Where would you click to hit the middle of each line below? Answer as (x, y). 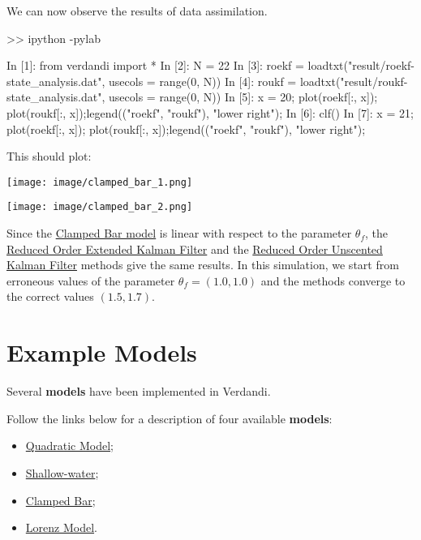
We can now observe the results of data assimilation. (137, 11)
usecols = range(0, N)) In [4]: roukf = (203, 81)
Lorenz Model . (61, 527)
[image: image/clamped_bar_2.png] (100, 207)
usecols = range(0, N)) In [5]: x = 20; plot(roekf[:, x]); (243, 97)
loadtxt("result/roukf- (354, 81)
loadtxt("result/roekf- (361, 65)
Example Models (102, 352)
